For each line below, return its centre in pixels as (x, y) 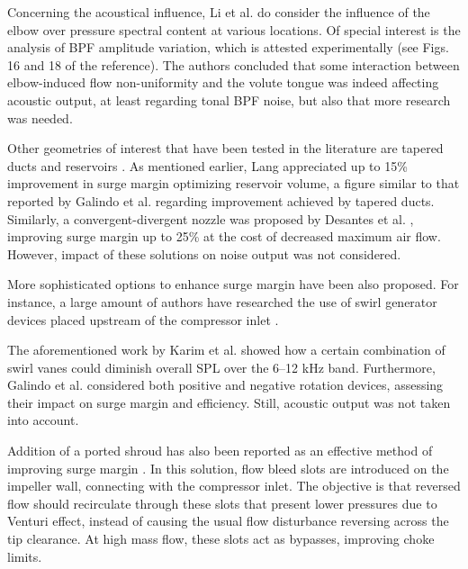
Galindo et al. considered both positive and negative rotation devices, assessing (225, 385)
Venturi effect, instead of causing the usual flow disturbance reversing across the (228, 521)
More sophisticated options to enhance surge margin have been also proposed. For (233, 284)
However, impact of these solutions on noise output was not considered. (204, 253)
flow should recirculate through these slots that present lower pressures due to (222, 503)
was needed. (40, 117)
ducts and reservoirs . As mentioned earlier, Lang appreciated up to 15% (207, 165)
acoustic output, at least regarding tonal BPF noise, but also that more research (229, 99)
